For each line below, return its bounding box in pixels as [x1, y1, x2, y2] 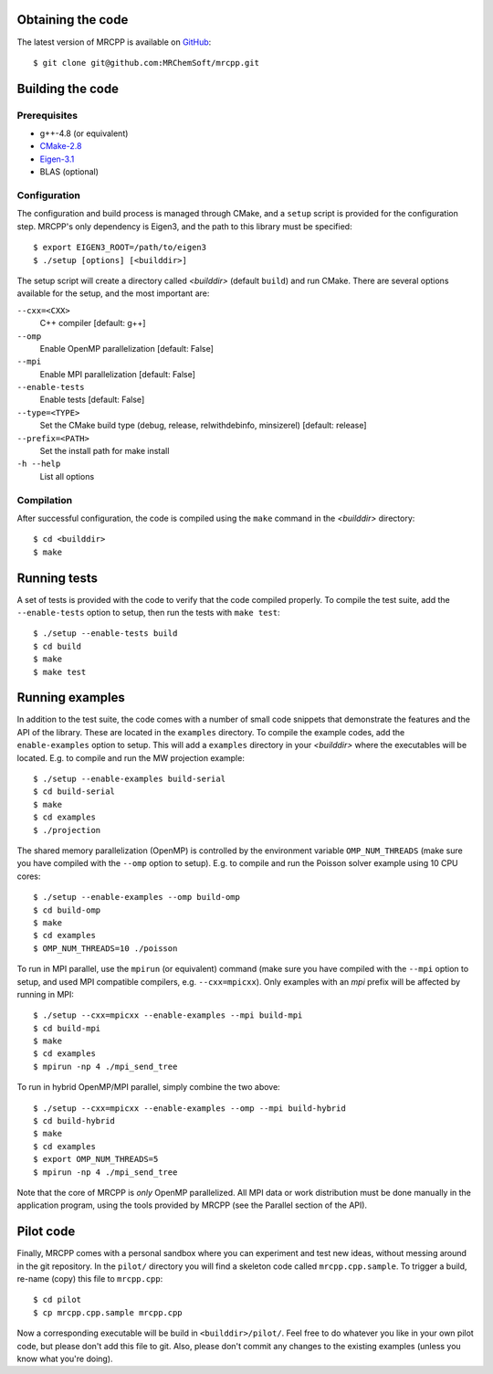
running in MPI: [16, 988, 75, 999]
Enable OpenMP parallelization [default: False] [39, 343, 215, 354]
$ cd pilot [33, 1295, 82, 1305]
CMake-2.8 [39, 141, 82, 152]
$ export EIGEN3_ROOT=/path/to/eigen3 [33, 242, 207, 253]
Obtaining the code [16, 12, 129, 27]
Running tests [16, 570, 99, 586]
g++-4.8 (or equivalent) [39, 128, 129, 139]
